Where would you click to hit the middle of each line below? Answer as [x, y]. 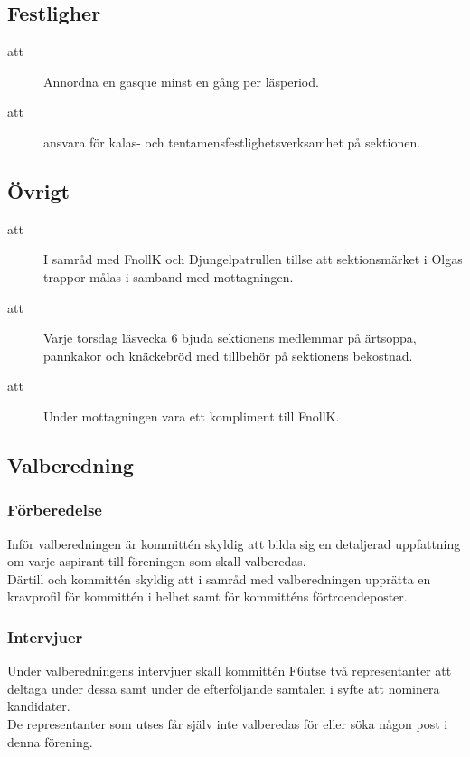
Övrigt [39, 190]
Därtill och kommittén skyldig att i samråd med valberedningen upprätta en [219, 578]
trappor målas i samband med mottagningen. [169, 276]
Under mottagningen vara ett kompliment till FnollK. [192, 416]
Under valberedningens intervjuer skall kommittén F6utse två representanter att [230, 671]
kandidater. [39, 706]
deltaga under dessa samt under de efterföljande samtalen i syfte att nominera [224, 688]
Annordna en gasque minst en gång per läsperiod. [181, 81]
